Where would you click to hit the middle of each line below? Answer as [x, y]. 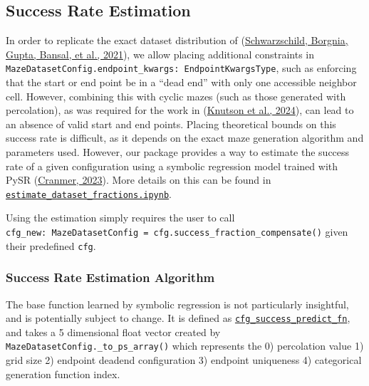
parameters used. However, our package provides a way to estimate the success [178, 152]
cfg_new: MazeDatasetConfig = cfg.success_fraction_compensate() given [177, 232]
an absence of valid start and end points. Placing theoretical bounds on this [171, 124]
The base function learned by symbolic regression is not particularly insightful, [177, 304]
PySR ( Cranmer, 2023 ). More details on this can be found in [139, 180]
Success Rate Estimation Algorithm [110, 277]
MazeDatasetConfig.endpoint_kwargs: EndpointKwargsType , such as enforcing [181, 68]
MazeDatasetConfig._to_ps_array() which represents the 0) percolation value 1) [185, 346]
